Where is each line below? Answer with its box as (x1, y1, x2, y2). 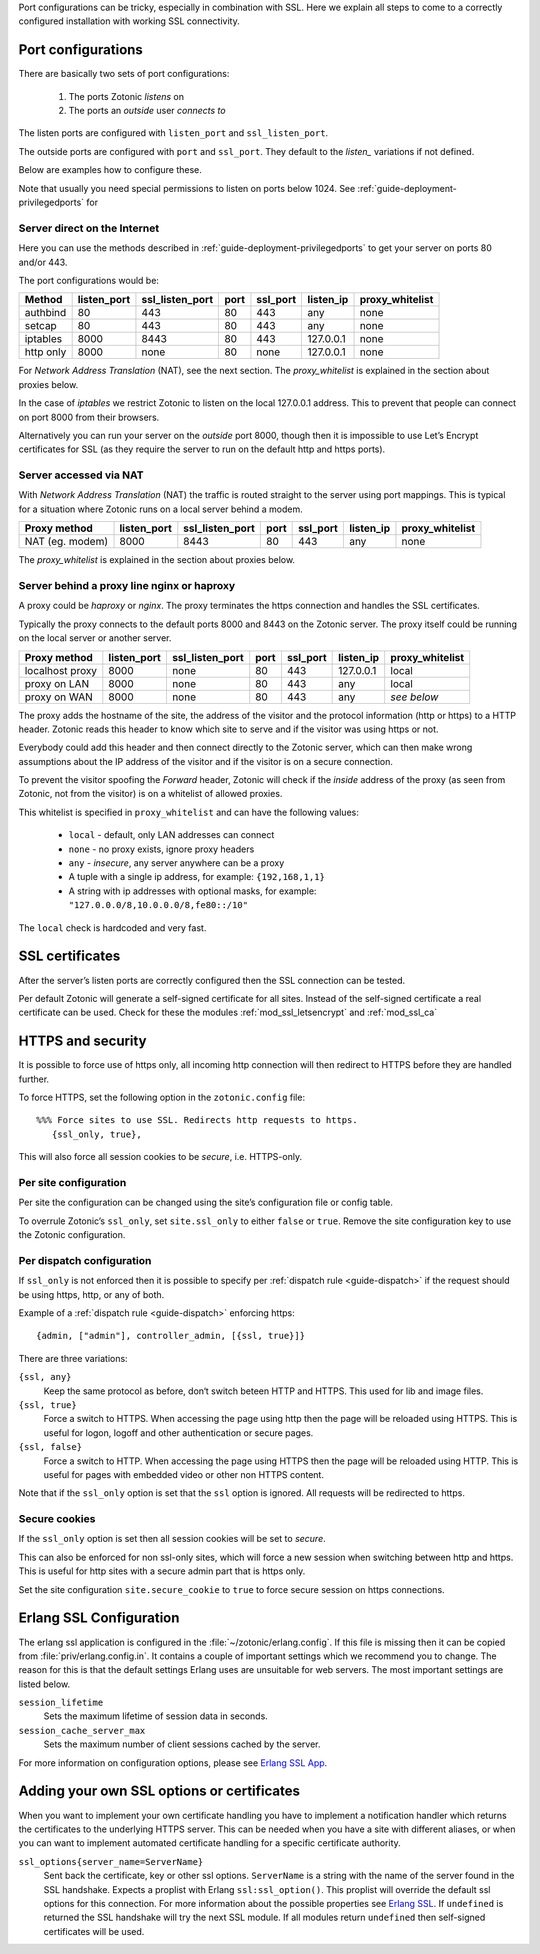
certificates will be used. (43, 1925, 145, 1937)
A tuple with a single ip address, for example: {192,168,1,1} (68, 871, 325, 883)
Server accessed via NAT (18, 468, 144, 482)
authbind (24, 306, 67, 320)
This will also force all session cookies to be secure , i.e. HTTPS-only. (18, 1151, 303, 1163)
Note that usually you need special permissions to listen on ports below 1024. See (18, 182, 356, 194)
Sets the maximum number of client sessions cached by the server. (43, 1738, 321, 1750)
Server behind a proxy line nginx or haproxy (18, 578, 236, 592)
